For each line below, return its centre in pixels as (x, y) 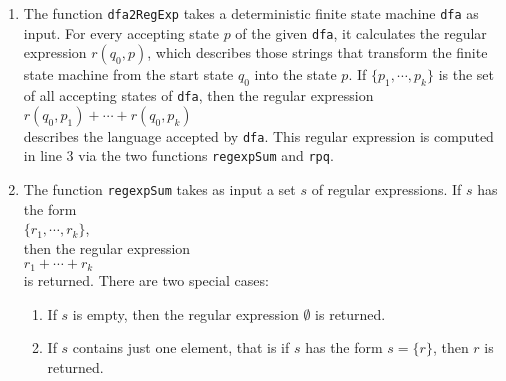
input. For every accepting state (121, 32)
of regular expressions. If (386, 189)
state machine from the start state (128, 74)
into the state (295, 74)
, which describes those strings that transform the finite (317, 52)
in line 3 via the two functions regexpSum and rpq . (178, 155)
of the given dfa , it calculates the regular (361, 32)
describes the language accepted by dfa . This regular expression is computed (258, 135)
